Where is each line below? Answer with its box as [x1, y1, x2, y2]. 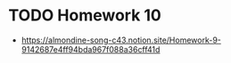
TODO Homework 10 [8, 5, 161, 26]
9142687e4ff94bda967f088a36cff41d [21, 43, 161, 54]
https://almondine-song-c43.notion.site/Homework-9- [21, 35, 222, 45]
